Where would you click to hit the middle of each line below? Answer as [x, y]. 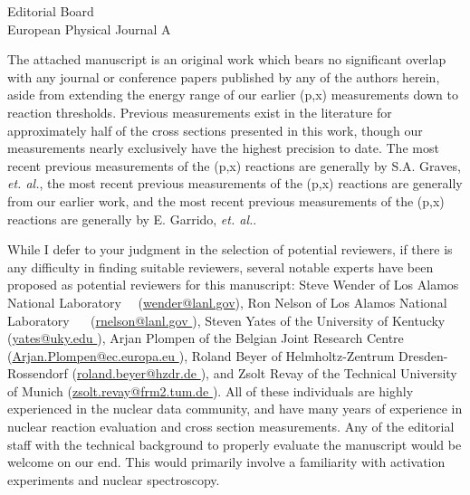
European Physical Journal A [89, 29]
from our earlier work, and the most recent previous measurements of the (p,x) [226, 200]
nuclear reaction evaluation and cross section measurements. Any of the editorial [231, 427]
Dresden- [423, 355]
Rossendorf [38, 373]
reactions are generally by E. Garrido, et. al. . [132, 219]
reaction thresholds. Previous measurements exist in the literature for [200, 112]
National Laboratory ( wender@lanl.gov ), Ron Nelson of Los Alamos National [227, 302]
